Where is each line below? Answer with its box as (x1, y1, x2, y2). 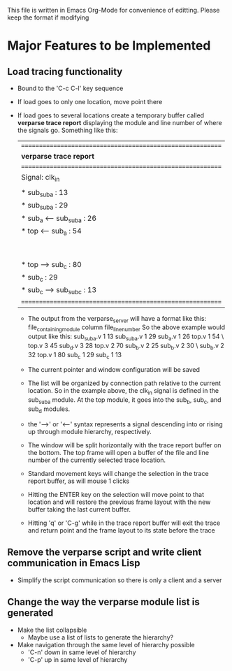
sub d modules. (27, 405, 71, 414)
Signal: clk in (20, 173, 60, 184)
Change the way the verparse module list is (7, 596, 201, 608)
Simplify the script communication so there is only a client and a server (17, 576, 222, 584)
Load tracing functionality (7, 66, 123, 78)
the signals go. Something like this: (17, 126, 118, 134)
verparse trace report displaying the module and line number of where (17, 119, 222, 127)
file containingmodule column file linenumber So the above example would (27, 323, 226, 333)
